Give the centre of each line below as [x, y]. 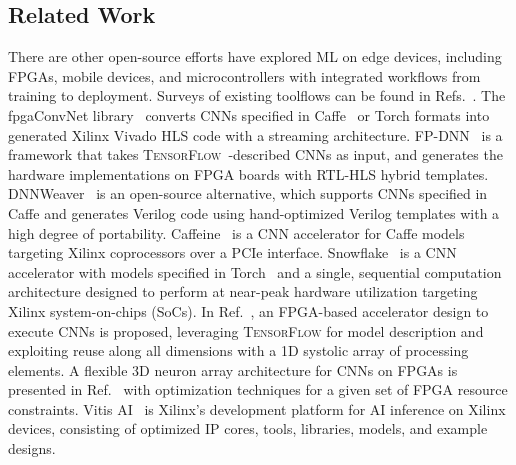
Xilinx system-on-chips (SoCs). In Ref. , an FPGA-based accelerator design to [248, 310]
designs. [32, 448]
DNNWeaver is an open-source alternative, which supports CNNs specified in [248, 193]
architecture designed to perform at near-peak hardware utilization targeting [243, 291]
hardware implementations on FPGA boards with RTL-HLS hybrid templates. [248, 173]
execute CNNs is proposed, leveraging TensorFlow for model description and [246, 330]
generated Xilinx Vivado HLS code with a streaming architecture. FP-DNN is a [255, 134]
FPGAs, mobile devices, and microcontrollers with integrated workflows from [244, 75]
